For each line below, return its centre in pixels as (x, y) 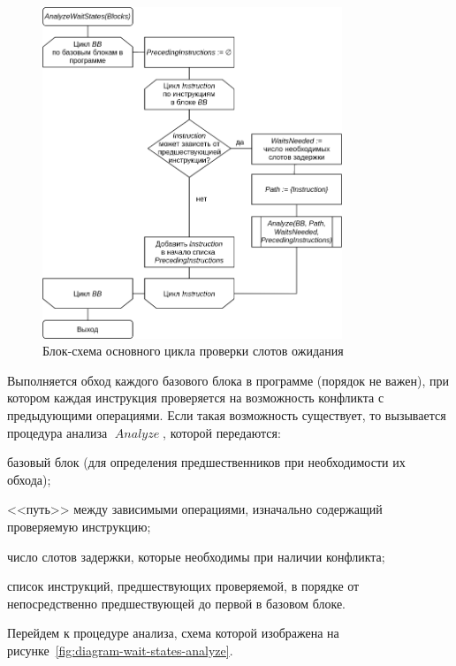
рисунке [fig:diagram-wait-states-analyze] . (120, 650)
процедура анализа (57, 432)
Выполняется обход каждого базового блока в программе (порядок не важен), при (228, 380)
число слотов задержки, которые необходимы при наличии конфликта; (196, 556)
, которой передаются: (222, 432)
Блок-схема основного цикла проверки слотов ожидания (193, 351)
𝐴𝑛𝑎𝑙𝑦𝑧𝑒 (137, 434)
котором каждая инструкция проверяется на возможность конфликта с (196, 398)
